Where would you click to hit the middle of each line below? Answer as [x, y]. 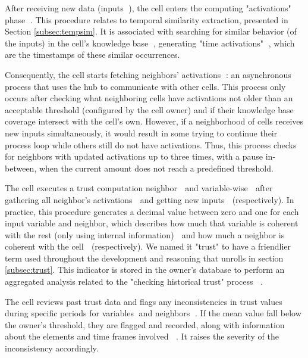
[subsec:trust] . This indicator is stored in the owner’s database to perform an [145, 270]
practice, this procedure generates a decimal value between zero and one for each [152, 211]
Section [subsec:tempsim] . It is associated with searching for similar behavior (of [151, 31]
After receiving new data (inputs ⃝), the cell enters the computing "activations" [148, 8]
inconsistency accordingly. [52, 348]
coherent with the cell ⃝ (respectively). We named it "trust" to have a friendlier [148, 246]
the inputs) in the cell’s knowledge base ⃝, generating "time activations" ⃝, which [150, 43]
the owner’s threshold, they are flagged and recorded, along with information [145, 324]
